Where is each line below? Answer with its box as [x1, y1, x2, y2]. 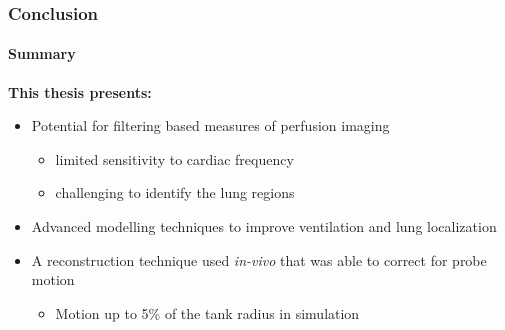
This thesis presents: [8, 81, 152, 102]
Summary [8, 43, 76, 64]
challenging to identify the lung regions [55, 182, 295, 203]
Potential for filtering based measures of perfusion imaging [31, 115, 390, 136]
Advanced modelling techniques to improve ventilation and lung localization [31, 216, 497, 237]
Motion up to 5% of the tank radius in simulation [55, 302, 360, 323]
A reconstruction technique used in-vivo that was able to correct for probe [31, 249, 487, 270]
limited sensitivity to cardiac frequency [55, 148, 294, 169]
